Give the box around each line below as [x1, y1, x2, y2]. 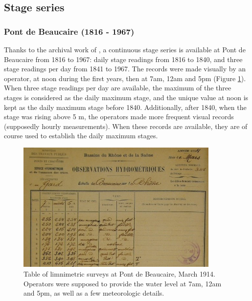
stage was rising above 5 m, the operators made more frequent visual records [4, 111, 234, 122]
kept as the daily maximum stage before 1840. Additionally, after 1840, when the [4, 102, 247, 112]
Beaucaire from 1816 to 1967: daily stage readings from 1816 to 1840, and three [4, 54, 243, 64]
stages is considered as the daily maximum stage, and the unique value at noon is [4, 92, 249, 102]
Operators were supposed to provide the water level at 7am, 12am [23, 278, 222, 288]
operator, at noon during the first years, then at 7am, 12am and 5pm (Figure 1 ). [4, 73, 246, 83]
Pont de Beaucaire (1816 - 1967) [4, 25, 135, 37]
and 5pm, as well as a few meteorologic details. [23, 288, 164, 298]
